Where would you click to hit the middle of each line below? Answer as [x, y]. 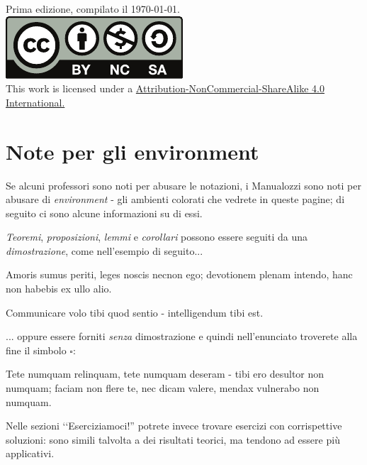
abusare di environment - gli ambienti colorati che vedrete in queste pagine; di [175, 199]
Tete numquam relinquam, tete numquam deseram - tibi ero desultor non [165, 374]
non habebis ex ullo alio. [59, 289]
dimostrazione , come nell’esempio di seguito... [105, 250]
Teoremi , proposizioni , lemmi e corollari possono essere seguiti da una [157, 237]
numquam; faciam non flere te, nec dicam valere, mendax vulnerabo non [163, 388]
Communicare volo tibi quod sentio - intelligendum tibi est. [135, 312]
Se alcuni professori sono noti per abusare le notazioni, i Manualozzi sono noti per [183, 185]
